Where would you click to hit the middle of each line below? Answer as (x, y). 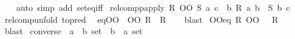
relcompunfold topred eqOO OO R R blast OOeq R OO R (141, 19)
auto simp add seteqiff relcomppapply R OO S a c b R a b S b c (153, 7)
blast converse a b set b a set (74, 31)
